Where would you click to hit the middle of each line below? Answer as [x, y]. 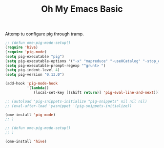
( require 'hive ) [21, 47]
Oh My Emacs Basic [82, 9]
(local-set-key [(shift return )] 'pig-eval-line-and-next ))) [97, 92]
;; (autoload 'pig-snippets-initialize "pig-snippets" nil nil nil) [76, 101]
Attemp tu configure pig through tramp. [44, 34]
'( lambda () [38, 88]
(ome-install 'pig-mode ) [30, 115]
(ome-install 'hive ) [26, 142]
